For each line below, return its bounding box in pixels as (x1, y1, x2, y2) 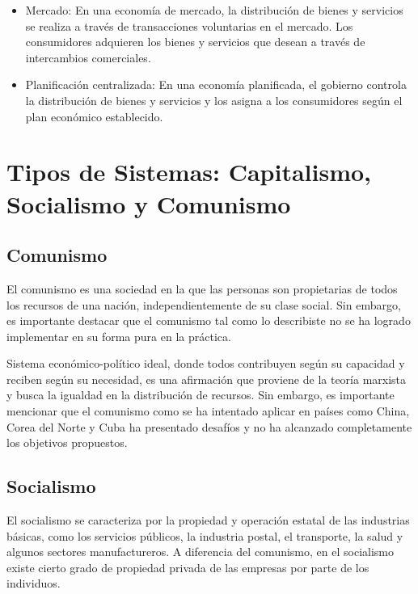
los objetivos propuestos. (6, 434, 128, 451)
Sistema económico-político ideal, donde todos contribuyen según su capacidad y (6, 355, 405, 372)
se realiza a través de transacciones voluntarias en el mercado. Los (25, 17, 353, 34)
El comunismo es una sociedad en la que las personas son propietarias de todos (6, 280, 398, 297)
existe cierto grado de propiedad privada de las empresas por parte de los (6, 558, 369, 575)
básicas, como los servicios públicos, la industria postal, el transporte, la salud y (6, 527, 403, 544)
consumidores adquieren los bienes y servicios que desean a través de (25, 33, 365, 50)
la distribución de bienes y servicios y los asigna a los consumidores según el (25, 91, 403, 108)
